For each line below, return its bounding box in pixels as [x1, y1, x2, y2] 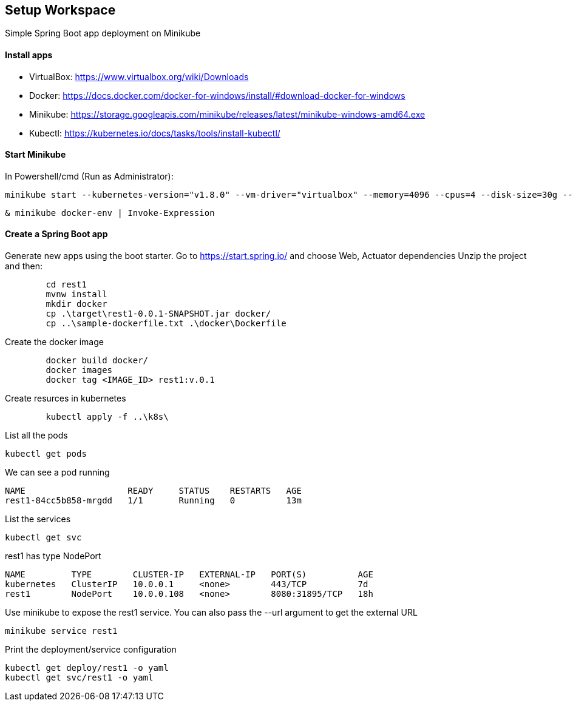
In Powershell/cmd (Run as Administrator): [5, 170, 174, 181]
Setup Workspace [5, 2, 116, 18]
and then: [5, 261, 42, 272]
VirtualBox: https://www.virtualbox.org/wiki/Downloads [29, 71, 249, 82]
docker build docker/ [46, 355, 149, 366]
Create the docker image [5, 337, 104, 348]
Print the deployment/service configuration [5, 644, 177, 655]
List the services [5, 514, 71, 525]
